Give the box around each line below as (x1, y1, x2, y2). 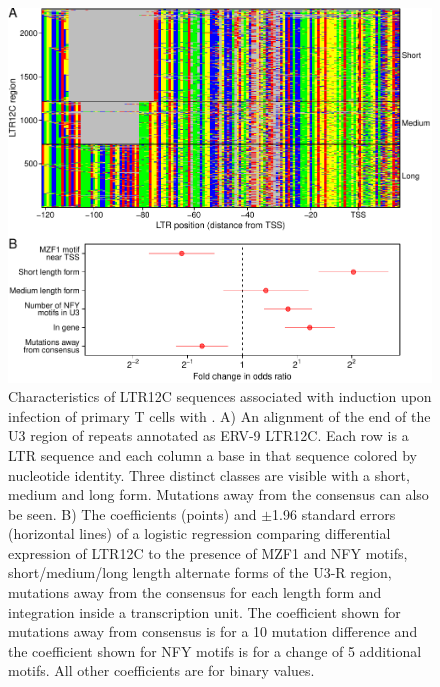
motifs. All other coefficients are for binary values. (8, 660, 315, 681)
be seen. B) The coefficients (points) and (8, 503, 257, 524)
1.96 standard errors (272, 503, 396, 524)
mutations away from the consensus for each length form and (8, 582, 382, 603)
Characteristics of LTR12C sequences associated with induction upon (8, 386, 432, 407)
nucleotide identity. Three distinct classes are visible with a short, (8, 464, 410, 485)
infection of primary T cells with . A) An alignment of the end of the (8, 405, 431, 426)
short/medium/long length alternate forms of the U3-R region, (8, 562, 392, 583)
